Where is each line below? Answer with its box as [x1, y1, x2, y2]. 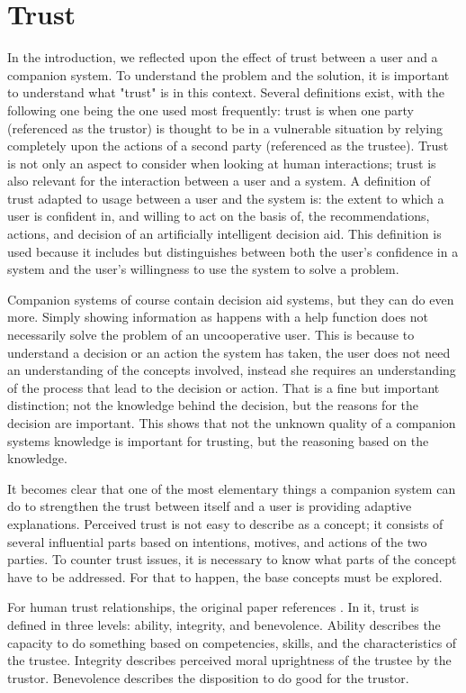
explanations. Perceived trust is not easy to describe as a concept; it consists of [7, 514, 444, 533]
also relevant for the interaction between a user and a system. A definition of [7, 171, 431, 190]
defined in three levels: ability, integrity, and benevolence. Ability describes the [7, 615, 441, 634]
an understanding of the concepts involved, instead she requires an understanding [7, 360, 456, 379]
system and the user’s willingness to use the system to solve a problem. [7, 260, 399, 278]
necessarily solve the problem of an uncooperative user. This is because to [7, 325, 415, 344]
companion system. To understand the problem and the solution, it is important [7, 65, 450, 84]
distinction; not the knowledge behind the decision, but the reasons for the [7, 396, 418, 415]
